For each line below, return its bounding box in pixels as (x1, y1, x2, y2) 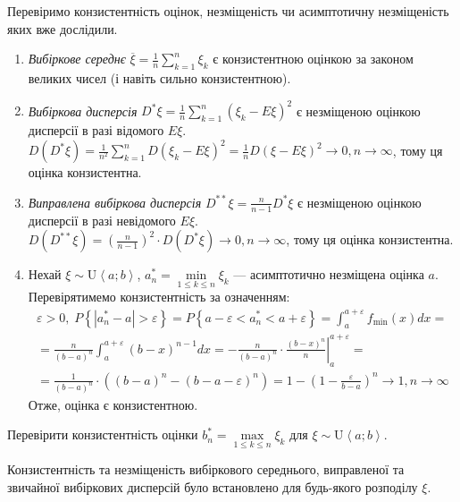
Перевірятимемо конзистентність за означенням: (28, 287, 290, 306)
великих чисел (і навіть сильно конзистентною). (28, 68, 291, 87)
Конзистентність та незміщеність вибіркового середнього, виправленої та (7, 460, 405, 479)
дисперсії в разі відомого (28, 121, 164, 140)
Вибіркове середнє (28, 49, 126, 68)
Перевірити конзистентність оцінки (7, 425, 198, 444)
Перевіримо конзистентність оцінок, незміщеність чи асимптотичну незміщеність (7, 2, 449, 20)
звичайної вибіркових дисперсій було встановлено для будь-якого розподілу (7, 477, 418, 496)
